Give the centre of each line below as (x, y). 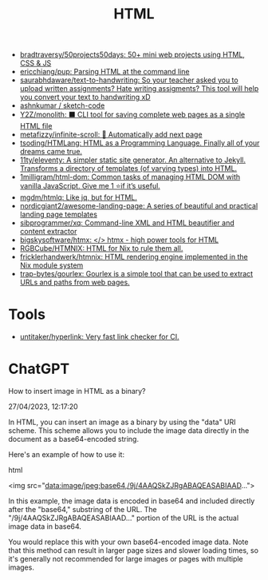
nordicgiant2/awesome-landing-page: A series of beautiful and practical (139, 206)
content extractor (48, 232)
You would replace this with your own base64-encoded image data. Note (128, 542)
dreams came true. (51, 152)
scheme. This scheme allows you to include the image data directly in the (129, 431)
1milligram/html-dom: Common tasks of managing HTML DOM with (130, 177)
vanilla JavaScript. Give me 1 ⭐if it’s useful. (90, 186)
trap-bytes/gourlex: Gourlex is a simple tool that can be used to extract (136, 274)
